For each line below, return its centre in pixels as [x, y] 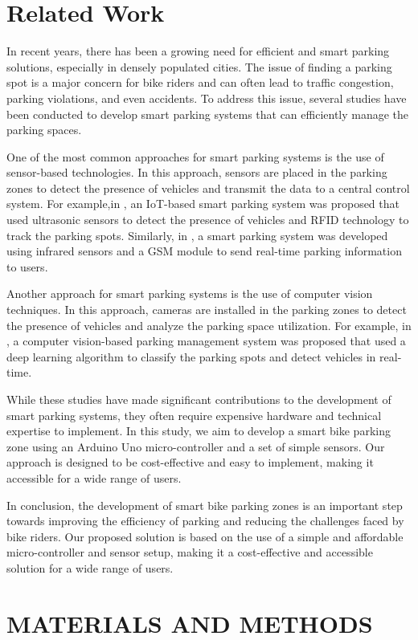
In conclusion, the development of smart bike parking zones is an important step [205, 505]
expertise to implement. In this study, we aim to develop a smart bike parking [199, 431]
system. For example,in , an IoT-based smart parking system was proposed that [203, 204]
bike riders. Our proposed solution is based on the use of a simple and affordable [205, 536]
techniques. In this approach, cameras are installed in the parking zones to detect [207, 310]
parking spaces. [44, 130]
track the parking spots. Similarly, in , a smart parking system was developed [197, 235]
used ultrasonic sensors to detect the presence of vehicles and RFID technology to [208, 220]
